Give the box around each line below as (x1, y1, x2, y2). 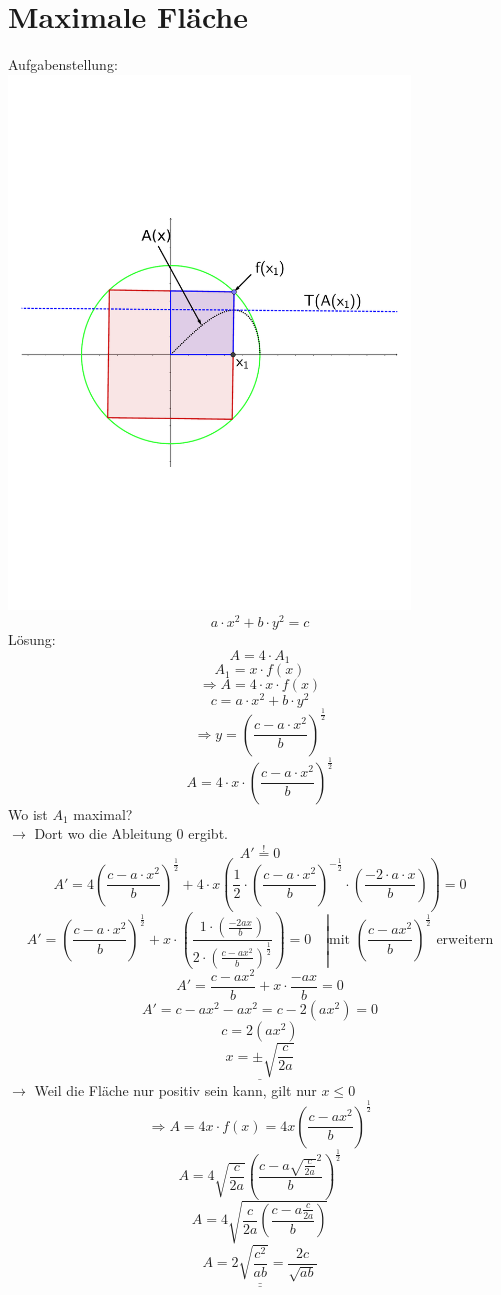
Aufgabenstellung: (8, 54, 118, 75)
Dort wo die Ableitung (34, 823, 172, 844)
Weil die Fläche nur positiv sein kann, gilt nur (34, 1079, 317, 1100)
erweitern (436, 932, 494, 947)
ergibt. (188, 823, 228, 844)
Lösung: (8, 629, 56, 650)
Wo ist (8, 803, 48, 824)
